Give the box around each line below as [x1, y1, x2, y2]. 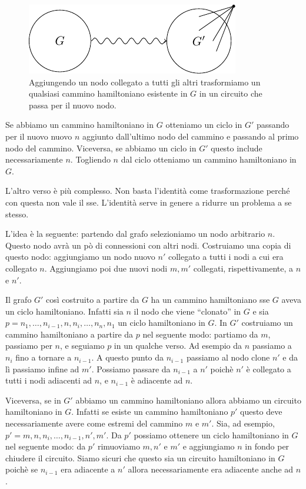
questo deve [240, 405, 282, 418]
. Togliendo [70, 153, 111, 166]
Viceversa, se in [5, 394, 61, 406]
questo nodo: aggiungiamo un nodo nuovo [5, 250, 155, 263]
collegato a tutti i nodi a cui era [168, 250, 284, 263]
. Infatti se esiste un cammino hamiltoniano [71, 405, 228, 418]
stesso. [5, 207, 29, 220]
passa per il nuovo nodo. [29, 98, 117, 111]
